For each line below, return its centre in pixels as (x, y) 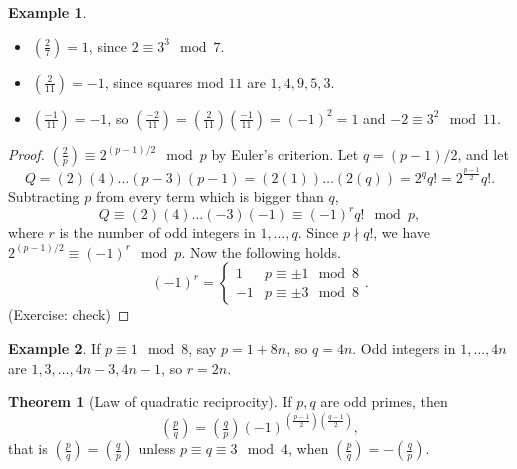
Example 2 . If (54, 347)
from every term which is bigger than (210, 196)
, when (308, 448)
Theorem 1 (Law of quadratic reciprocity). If (150, 401)
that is (28, 448)
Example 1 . (47, 12)
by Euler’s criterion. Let (285, 153)
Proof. (26, 153)
